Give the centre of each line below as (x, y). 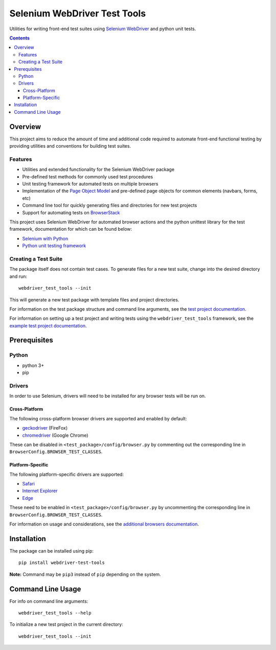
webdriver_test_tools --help (55, 613)
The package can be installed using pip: (52, 551)
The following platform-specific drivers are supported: (67, 474)
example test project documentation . (48, 326)
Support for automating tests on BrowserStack (71, 212)
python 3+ (33, 365)
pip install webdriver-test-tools (62, 563)
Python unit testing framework (54, 246)
